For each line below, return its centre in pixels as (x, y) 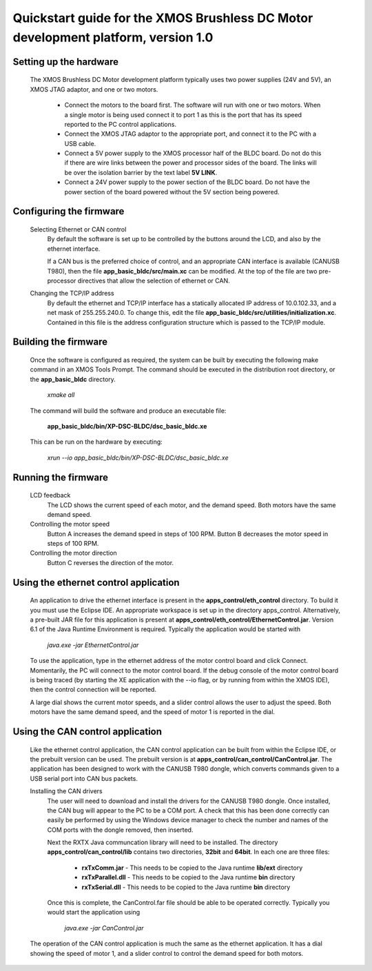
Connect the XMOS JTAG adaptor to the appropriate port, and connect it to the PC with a (190, 134)
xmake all (61, 395)
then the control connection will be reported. (93, 690)
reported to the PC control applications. (121, 124)
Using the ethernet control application (96, 582)
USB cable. (80, 143)
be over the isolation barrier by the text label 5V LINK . (141, 172)
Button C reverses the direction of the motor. (111, 562)
